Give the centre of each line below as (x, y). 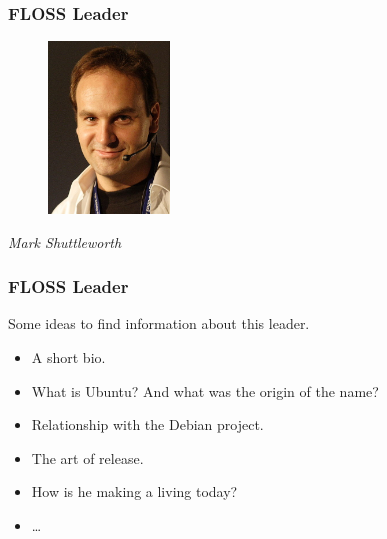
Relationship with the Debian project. (147, 424)
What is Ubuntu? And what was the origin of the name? (205, 390)
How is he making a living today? (134, 491)
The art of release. (87, 457)
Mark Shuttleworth (65, 241)
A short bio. (68, 357)
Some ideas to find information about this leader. (159, 323)
